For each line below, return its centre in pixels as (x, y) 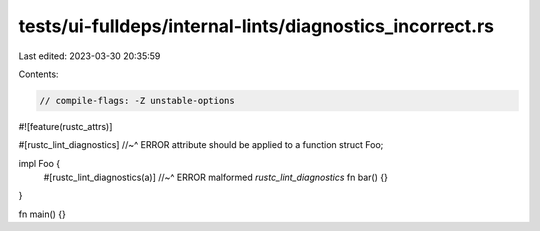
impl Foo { (39, 163)
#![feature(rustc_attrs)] (65, 126)
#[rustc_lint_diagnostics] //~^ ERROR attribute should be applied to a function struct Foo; (201, 145)
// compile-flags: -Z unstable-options (137, 100)
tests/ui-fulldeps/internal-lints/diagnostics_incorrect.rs (256, 26)
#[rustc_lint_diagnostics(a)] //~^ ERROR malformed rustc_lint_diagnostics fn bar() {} (216, 177)
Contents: (38, 74)
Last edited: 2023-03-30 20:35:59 (89, 56)
